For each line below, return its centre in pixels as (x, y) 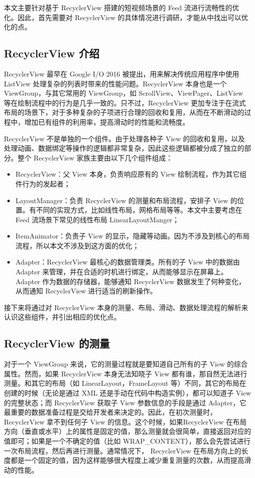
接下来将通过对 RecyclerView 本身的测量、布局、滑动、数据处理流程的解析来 (126, 307)
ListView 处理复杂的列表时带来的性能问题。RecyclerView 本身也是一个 (115, 83)
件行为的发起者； (43, 183)
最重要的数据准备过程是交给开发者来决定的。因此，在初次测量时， (110, 412)
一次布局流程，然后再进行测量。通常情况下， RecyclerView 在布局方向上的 (123, 450)
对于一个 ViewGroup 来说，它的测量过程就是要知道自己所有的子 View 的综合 (126, 364)
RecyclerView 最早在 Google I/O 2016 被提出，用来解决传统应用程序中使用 (122, 73)
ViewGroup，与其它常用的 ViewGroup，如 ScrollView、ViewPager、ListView (124, 93)
